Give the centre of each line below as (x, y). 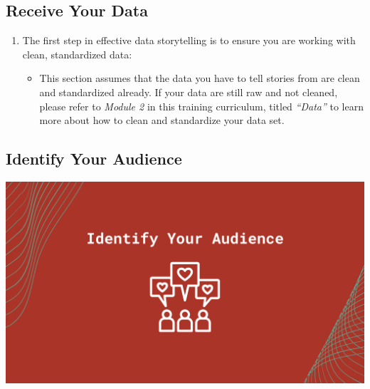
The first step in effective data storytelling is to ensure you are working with (189, 40)
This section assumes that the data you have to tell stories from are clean (200, 78)
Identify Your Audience (94, 159)
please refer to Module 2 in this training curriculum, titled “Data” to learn (201, 106)
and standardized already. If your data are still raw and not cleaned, (189, 92)
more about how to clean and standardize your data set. (162, 120)
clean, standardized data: (77, 54)
